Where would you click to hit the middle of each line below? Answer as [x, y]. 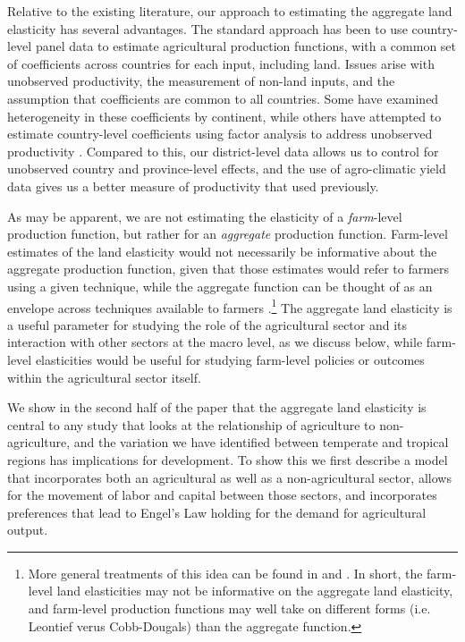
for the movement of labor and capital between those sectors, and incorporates [222, 495]
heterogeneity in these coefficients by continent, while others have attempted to [224, 116]
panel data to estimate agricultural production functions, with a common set [246, 46]
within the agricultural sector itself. [104, 377]
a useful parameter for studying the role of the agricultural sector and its [207, 324]
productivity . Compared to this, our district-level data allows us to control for [223, 151]
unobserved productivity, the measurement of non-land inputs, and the [201, 81]
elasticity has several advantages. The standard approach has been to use [207, 28]
